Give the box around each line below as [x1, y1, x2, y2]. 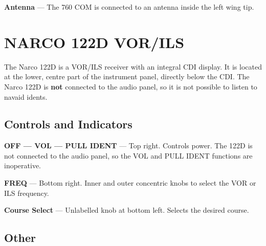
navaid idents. [4, 91, 48, 102]
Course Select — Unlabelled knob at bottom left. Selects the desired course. [4, 205, 249, 215]
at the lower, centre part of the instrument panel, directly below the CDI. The [4, 71, 250, 82]
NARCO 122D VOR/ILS [4, 31, 185, 52]
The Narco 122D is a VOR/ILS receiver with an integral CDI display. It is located [4, 61, 262, 72]
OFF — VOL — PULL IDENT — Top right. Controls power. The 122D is [4, 140, 253, 151]
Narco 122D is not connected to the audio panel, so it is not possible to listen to [4, 81, 257, 92]
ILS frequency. [4, 187, 49, 198]
